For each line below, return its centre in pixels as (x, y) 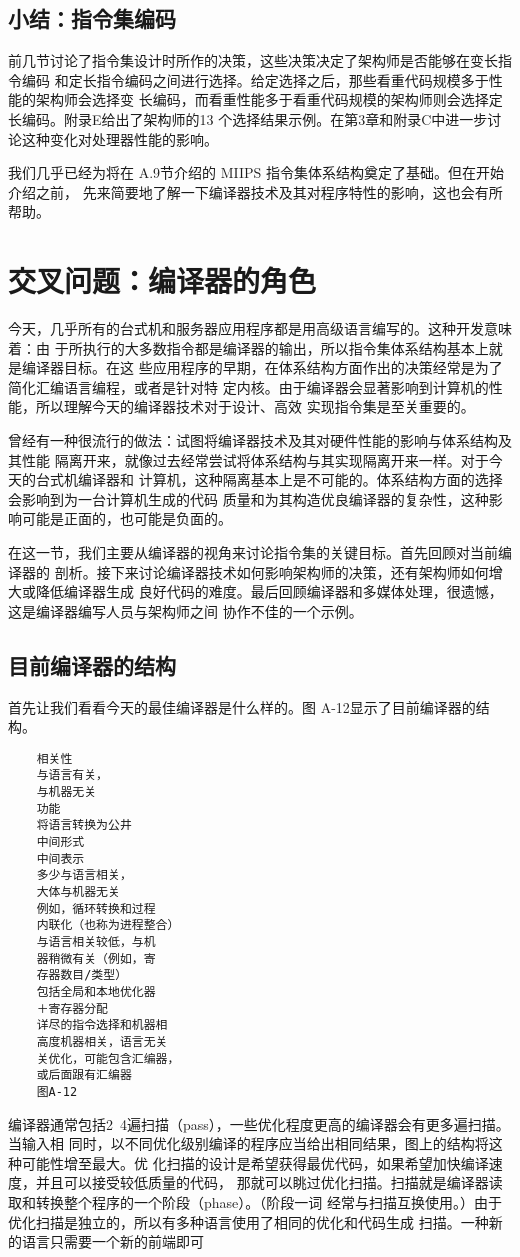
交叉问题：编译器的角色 (162, 280)
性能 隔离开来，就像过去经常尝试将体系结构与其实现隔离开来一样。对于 (255, 459)
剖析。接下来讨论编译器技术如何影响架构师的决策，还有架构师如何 (271, 571)
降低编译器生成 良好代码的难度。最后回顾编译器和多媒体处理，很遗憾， (269, 591)
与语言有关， (72, 775)
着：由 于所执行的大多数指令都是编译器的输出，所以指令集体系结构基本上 (248, 347)
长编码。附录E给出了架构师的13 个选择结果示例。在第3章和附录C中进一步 (248, 118)
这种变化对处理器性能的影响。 (119, 138)
